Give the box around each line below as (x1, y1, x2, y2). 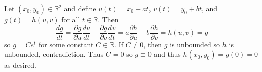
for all (61, 14, 80, 24)
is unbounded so (170, 39, 220, 49)
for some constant (39, 39, 94, 49)
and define (64, 3, 96, 13)
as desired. (4, 60, 36, 70)
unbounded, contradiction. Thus (4, 49, 104, 59)
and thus (154, 49, 181, 59)
